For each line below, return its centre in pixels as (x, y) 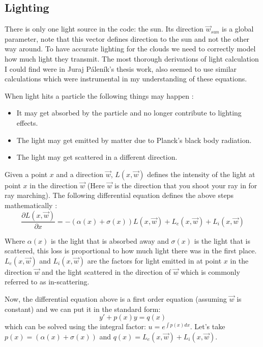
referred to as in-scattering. (47, 282)
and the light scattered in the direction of (106, 271)
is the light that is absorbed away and (110, 240)
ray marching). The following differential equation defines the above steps (119, 195)
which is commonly (210, 271)
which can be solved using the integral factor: (75, 326)
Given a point (26, 174)
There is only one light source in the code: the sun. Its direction (104, 29)
